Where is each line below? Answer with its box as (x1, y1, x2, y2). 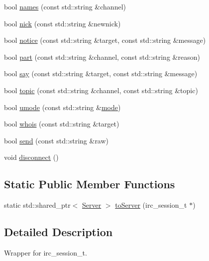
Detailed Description (4, 224, 113, 240)
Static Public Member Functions (4, 176, 175, 192)
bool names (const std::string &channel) (4, 1, 126, 11)
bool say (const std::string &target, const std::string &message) (4, 68, 198, 79)
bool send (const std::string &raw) (4, 135, 109, 145)
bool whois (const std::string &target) (4, 119, 119, 129)
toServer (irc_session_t (115, 200, 187, 210)
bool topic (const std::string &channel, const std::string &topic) (4, 85, 198, 95)
